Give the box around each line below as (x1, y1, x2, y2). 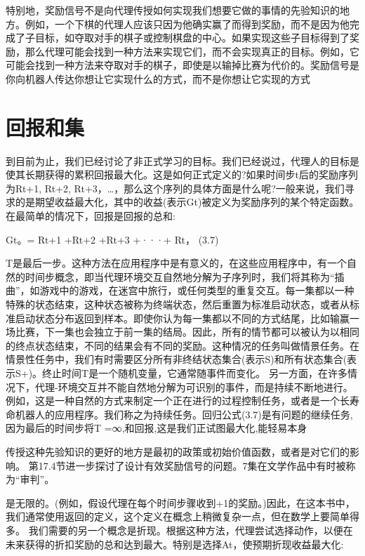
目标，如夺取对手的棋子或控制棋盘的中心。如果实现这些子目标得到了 (34, 30, 350, 45)
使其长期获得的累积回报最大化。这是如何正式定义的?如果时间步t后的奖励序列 (6, 167, 359, 182)
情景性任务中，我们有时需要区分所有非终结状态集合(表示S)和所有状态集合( (6, 352, 347, 366)
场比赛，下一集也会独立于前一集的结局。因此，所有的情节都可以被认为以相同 (6, 324, 359, 339)
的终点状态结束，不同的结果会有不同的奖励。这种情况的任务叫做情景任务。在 (6, 338, 359, 352)
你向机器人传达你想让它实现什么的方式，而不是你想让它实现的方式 (6, 71, 310, 86)
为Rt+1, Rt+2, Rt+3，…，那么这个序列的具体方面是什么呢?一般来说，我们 (6, 180, 345, 195)
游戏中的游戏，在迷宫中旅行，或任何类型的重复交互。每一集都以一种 (39, 283, 354, 298)
